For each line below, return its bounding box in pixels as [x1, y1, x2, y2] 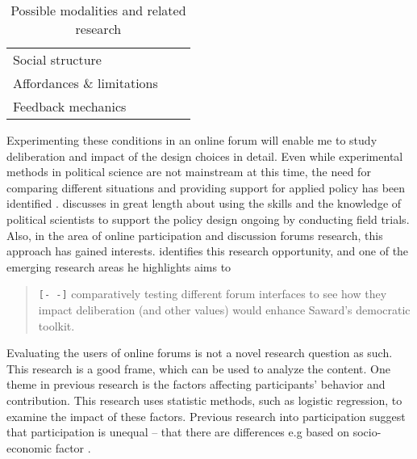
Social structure [13, 50, 102, 69]
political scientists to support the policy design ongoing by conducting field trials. [6, 210, 410, 227]
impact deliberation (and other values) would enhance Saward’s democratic [38, 301, 411, 318]
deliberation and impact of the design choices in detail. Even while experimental [6, 147, 403, 164]
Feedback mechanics [13, 97, 127, 116]
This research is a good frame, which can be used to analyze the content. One [6, 360, 390, 377]
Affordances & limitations [13, 74, 158, 92]
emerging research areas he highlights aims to [6, 258, 231, 275]
